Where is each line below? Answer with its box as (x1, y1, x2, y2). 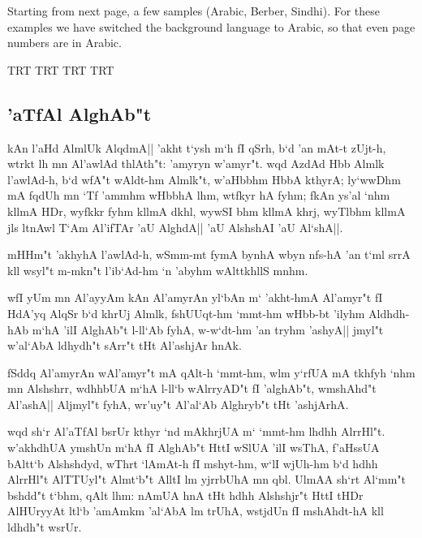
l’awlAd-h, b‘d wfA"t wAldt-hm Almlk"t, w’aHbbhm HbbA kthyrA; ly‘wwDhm (7, 170, 401, 187)
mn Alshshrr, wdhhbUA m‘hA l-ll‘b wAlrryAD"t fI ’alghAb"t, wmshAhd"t (7, 380, 377, 397)
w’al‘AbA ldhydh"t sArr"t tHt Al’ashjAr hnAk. (7, 337, 242, 354)
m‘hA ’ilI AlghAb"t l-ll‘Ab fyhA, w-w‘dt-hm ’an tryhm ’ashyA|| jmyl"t (32, 321, 384, 338)
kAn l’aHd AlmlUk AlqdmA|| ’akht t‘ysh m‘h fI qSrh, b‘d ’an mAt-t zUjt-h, (7, 139, 386, 156)
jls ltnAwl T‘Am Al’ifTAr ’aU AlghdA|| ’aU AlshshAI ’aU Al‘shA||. (7, 218, 343, 235)
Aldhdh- (368, 304, 410, 321)
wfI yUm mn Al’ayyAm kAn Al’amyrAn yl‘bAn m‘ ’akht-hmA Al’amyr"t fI (7, 289, 383, 306)
